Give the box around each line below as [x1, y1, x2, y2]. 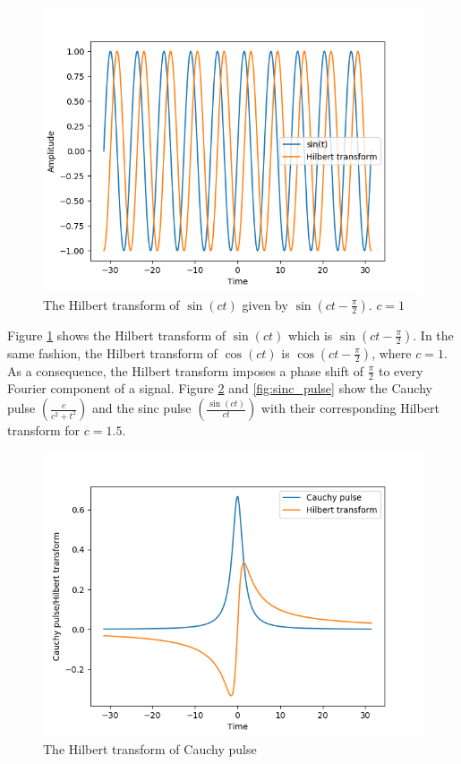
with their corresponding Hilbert [260, 399, 440, 417]
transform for [7, 421, 81, 440]
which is [287, 325, 333, 344]
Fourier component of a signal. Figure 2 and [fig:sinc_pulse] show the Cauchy [7, 379, 432, 398]
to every [379, 361, 423, 380]
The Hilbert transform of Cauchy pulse [43, 740, 257, 759]
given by [242, 295, 288, 313]
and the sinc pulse [91, 399, 192, 417]
